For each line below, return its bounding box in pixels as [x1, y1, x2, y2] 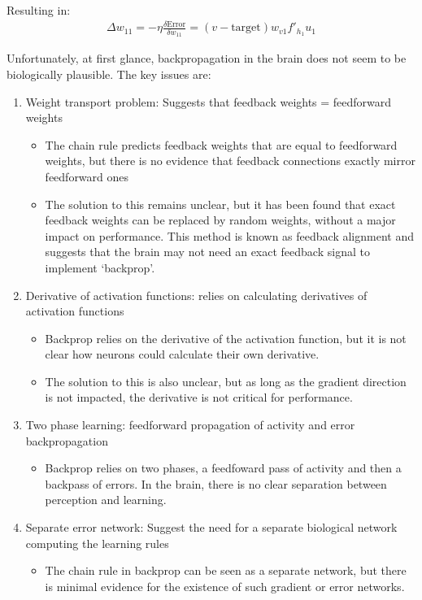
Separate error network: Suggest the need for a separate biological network [25, 519, 398, 536]
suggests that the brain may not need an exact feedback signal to [45, 243, 370, 260]
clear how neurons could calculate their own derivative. [45, 346, 320, 363]
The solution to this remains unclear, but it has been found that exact [45, 195, 396, 212]
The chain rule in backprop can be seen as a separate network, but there [45, 562, 407, 579]
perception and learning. [45, 491, 167, 508]
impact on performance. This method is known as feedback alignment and [45, 227, 414, 244]
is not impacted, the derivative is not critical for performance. [45, 389, 353, 406]
